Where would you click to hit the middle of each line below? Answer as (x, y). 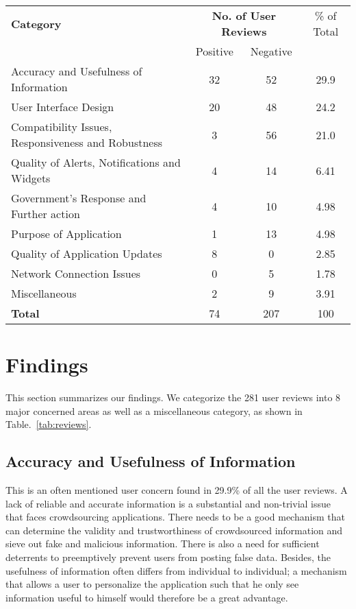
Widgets (31, 178)
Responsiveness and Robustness (87, 142)
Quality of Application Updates (87, 253)
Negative (271, 51)
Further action (46, 214)
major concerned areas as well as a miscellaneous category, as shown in (154, 410)
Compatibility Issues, (62, 127)
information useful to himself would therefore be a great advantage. (147, 597)
